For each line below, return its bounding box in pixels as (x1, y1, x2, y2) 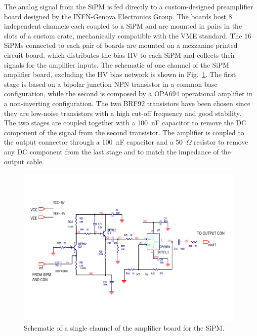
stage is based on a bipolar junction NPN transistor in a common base (4, 78, 217, 89)
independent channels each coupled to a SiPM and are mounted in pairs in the (4, 21, 242, 31)
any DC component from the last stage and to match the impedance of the (4, 146, 231, 156)
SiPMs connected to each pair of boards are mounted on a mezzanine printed (4, 40, 238, 50)
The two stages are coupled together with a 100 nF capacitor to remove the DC (4, 117, 247, 128)
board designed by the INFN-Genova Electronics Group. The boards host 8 (4, 11, 232, 21)
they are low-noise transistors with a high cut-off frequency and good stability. (4, 108, 242, 118)
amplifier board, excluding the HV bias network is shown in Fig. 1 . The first (4, 69, 236, 79)
